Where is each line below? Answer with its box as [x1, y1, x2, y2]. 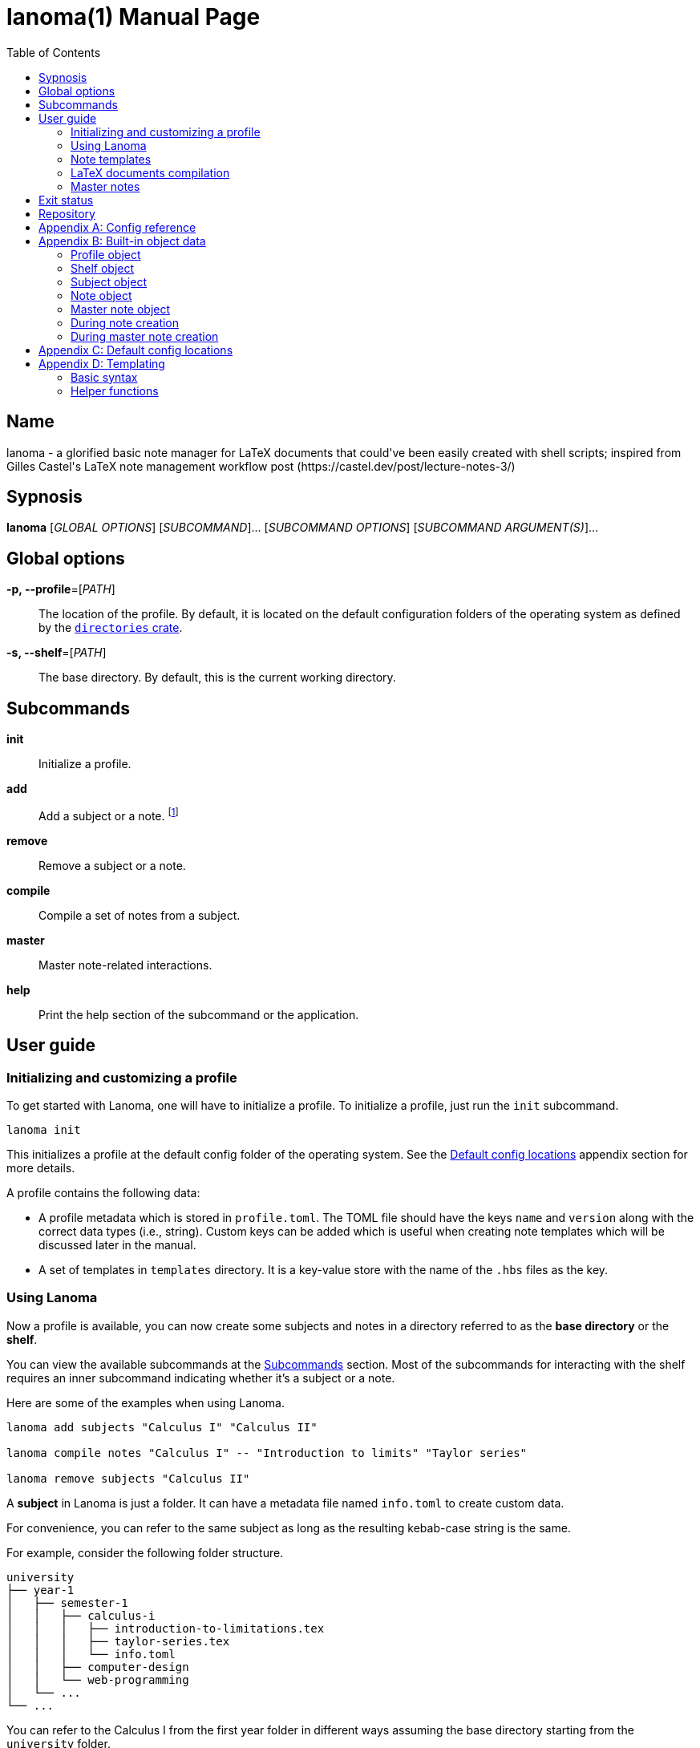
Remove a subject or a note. [38, 858, 186, 872]
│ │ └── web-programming [6, 1673, 189, 1686]
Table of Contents [6, 45, 101, 59]
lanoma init [6, 1123, 81, 1136]
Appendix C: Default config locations [38, 342, 233, 357]
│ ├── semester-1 [6, 1596, 128, 1609]
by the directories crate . [38, 621, 183, 635]
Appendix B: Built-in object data [38, 233, 206, 248]
